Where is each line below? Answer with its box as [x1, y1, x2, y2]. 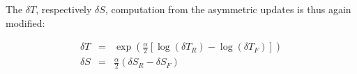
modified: [6, 15, 45, 30]
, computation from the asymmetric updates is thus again [105, 2, 351, 16]
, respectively [36, 2, 92, 16]
